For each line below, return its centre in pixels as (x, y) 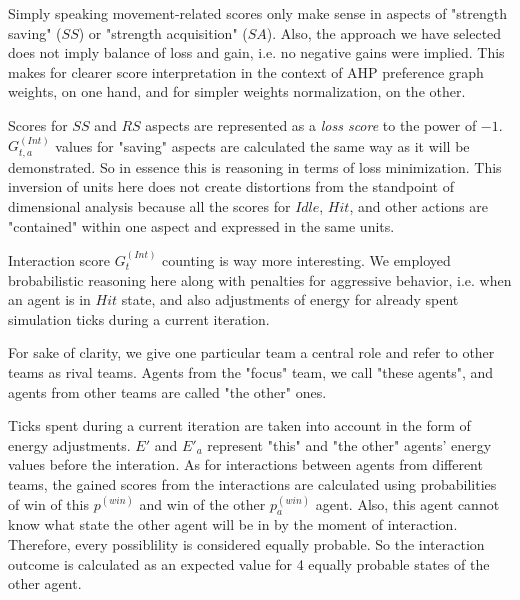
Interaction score (59, 259)
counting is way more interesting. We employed (306, 259)
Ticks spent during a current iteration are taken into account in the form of (239, 425)
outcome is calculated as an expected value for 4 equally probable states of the (249, 563)
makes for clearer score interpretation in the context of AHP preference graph (246, 71)
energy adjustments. (69, 444)
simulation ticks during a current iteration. (139, 318)
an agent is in (49, 299)
